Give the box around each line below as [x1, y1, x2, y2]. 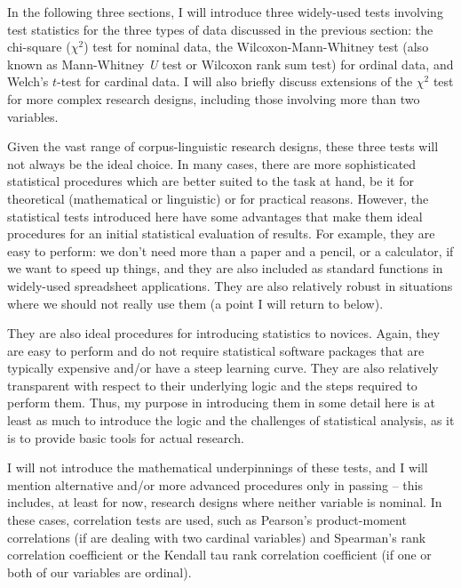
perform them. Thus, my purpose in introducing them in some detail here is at [7, 393, 435, 412]
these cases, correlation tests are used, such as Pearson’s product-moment [7, 511, 407, 529]
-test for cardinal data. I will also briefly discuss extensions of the [57, 72, 413, 91]
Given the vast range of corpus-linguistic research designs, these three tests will [7, 137, 439, 156]
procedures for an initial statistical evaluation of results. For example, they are [7, 224, 435, 243]
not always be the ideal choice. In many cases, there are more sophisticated [7, 154, 417, 173]
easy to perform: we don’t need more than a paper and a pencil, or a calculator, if [7, 241, 454, 260]
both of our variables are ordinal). [7, 562, 192, 581]
